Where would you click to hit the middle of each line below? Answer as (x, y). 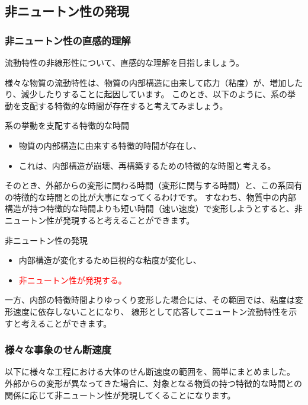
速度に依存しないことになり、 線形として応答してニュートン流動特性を (151, 311)
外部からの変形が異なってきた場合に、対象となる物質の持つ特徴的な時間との (153, 383)
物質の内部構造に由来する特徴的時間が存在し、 (110, 145)
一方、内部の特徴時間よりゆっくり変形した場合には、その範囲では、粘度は (150, 300)
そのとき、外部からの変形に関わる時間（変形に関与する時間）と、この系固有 (154, 185)
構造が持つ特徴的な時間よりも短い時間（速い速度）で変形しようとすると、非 (154, 208)
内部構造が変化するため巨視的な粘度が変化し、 (110, 260)
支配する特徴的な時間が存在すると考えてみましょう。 (124, 105)
